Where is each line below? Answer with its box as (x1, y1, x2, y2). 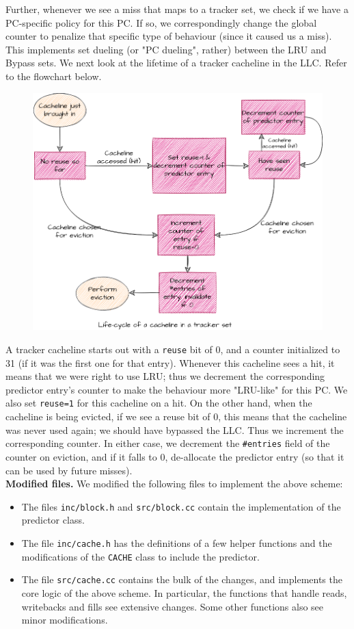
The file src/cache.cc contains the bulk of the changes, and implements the (21, 572, 342, 587)
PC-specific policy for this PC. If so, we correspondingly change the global (5, 15, 317, 29)
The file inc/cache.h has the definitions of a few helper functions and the (21, 535, 332, 550)
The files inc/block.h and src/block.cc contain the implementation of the (21, 499, 341, 513)
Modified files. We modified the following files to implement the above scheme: (5, 476, 343, 491)
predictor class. (21, 513, 85, 527)
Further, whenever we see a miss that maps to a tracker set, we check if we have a (5, 2, 349, 16)
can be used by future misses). (5, 463, 133, 477)
